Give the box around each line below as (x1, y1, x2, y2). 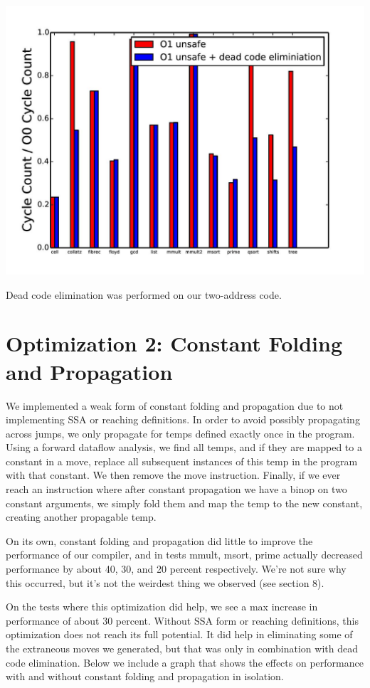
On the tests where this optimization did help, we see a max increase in (6, 599, 318, 614)
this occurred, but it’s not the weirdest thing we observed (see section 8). (6, 575, 324, 590)
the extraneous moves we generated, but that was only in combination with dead (6, 641, 358, 655)
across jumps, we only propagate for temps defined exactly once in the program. (6, 425, 355, 440)
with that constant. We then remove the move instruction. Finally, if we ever (6, 467, 341, 482)
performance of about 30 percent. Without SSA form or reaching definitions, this (6, 613, 359, 628)
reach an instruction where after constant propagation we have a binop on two (6, 482, 347, 497)
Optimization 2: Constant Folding (6, 329, 342, 358)
